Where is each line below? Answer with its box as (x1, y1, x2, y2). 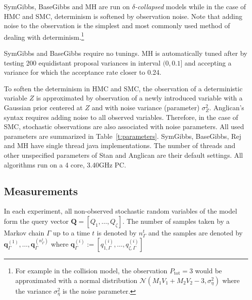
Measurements (4, 183, 78, 198)
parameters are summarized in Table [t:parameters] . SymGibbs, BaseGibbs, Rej (4, 131, 241, 141)
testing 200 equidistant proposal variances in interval (4, 57, 161, 67)
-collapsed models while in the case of (135, 1, 246, 11)
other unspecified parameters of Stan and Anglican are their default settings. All (4, 150, 243, 160)
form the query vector (4, 216, 69, 226)
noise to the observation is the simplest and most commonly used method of (4, 20, 230, 31)
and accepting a (185, 57, 232, 67)
